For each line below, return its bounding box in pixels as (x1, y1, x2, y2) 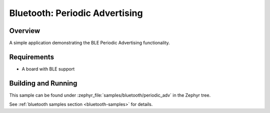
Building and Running (9, 79, 77, 87)
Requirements (9, 52, 54, 61)
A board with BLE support (21, 65, 75, 72)
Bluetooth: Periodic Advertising (9, 7, 143, 18)
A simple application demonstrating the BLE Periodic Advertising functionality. (9, 40, 170, 46)
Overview (9, 26, 40, 35)
